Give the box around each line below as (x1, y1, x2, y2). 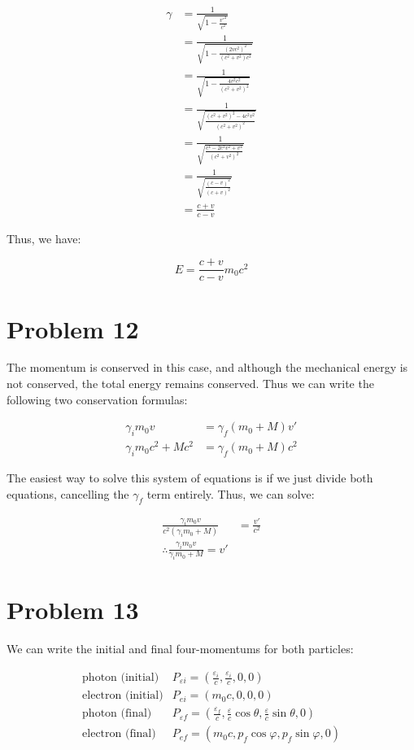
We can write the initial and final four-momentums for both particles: (7, 640, 354, 657)
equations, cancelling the (7, 485, 129, 502)
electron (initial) (82, 690, 163, 702)
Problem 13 (7, 593, 139, 626)
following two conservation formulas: (7, 390, 188, 408)
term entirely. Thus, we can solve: (146, 485, 315, 502)
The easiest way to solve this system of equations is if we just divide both (7, 469, 373, 486)
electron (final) (82, 728, 156, 740)
